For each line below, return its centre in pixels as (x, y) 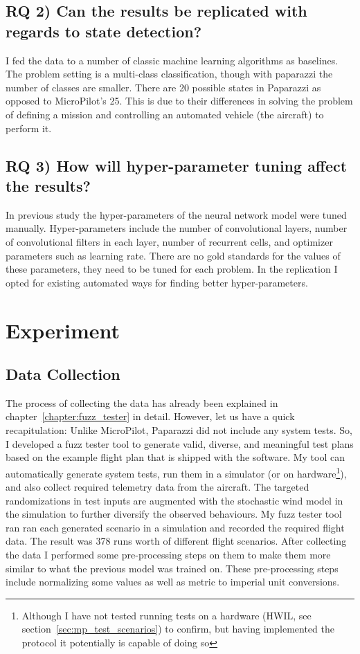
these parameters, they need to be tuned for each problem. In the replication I (172, 269)
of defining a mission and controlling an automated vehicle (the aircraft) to (165, 114)
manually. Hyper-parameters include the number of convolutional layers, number (177, 228)
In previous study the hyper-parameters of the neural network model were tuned (176, 214)
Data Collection (63, 374)
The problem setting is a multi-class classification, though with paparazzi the (169, 74)
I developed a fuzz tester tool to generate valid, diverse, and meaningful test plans (180, 443)
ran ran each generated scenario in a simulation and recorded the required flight (175, 527)
